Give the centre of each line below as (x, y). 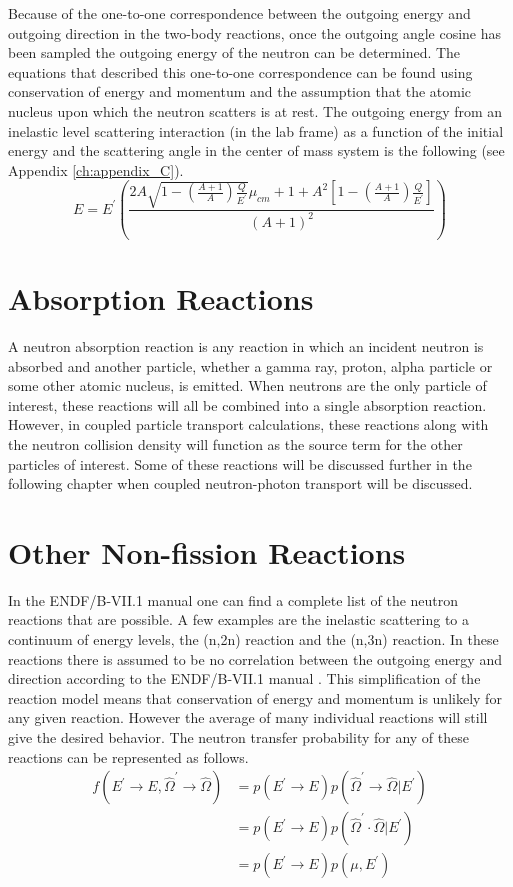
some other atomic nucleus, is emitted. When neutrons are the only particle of (247, 385)
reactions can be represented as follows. (128, 756)
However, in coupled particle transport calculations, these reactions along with (248, 424)
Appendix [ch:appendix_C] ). (96, 169)
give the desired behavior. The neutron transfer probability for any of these (238, 736)
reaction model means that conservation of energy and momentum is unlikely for (255, 697)
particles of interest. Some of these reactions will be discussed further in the (240, 463)
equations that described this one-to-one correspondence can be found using (240, 71)
